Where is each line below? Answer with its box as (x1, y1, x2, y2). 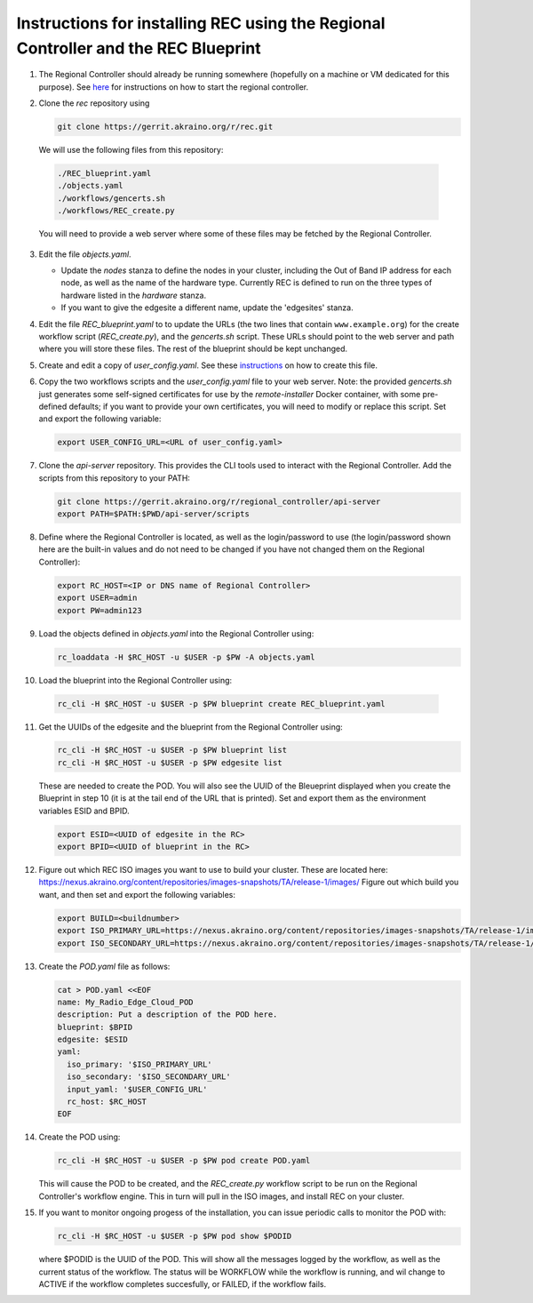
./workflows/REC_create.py (57, 205, 175, 216)
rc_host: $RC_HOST (67, 1097, 147, 1107)
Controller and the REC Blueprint (16, 38, 261, 58)
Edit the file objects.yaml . (38, 249, 132, 260)
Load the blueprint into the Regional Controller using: (38, 675, 233, 685)
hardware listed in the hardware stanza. (60, 290, 207, 300)
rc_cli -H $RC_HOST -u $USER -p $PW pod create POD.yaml (57, 1155, 311, 1166)
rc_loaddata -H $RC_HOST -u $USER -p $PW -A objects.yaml (57, 651, 315, 662)
